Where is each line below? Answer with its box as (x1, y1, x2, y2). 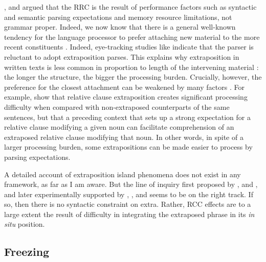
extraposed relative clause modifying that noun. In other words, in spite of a (4, 131, 243, 142)
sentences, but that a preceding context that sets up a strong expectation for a (4, 111, 251, 122)
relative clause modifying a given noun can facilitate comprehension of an (4, 122, 234, 132)
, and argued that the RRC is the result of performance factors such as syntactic (4, 2, 257, 12)
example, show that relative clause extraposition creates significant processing (4, 91, 248, 102)
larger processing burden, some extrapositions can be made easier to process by (4, 141, 253, 152)
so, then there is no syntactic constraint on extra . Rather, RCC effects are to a (4, 199, 251, 209)
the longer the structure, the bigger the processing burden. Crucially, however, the (4, 72, 262, 82)
